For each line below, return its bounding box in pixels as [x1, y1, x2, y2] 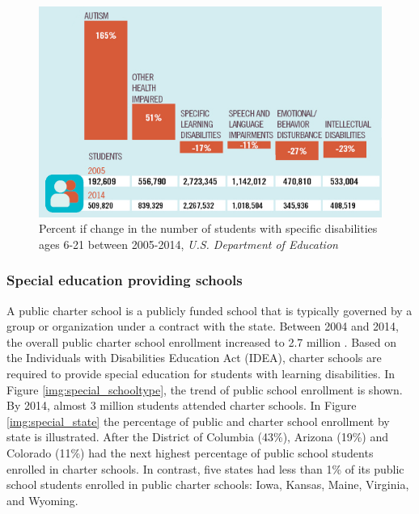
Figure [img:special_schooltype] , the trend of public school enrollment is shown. [6, 381, 403, 398]
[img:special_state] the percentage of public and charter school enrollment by [6, 412, 390, 429]
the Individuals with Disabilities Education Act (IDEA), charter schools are [6, 349, 382, 366]
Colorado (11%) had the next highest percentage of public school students [6, 444, 374, 461]
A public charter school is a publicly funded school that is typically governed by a [6, 301, 413, 318]
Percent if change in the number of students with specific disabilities [39, 220, 378, 237]
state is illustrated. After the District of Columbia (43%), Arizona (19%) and [6, 428, 388, 445]
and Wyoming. [6, 491, 78, 508]
